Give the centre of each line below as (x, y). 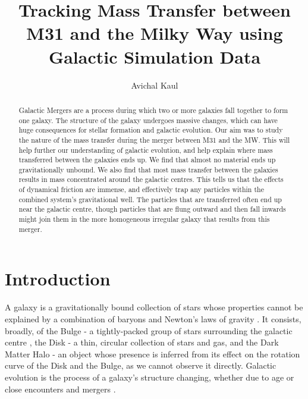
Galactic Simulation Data (155, 56)
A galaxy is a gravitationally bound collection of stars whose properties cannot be (154, 307)
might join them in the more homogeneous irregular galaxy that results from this (144, 219)
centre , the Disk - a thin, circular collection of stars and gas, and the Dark (142, 342)
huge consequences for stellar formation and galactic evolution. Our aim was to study (151, 130)
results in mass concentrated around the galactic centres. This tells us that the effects (151, 179)
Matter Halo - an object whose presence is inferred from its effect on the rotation (153, 354)
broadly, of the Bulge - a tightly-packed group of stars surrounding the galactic (149, 330)
